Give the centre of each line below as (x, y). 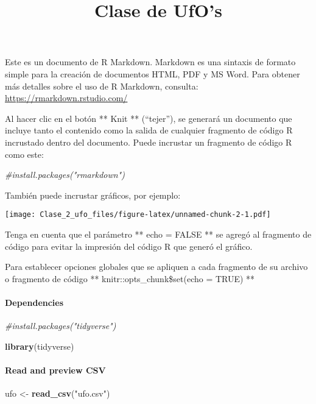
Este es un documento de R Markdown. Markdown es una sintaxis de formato (150, 62)
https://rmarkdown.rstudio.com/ (66, 98)
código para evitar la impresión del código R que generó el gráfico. (129, 246)
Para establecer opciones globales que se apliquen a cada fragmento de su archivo (156, 267)
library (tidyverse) (40, 346)
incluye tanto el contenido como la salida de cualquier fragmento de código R (149, 130)
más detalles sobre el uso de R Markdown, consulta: (102, 86)
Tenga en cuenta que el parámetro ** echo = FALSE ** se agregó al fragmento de (158, 234)
